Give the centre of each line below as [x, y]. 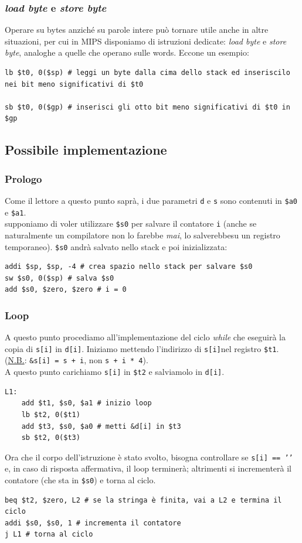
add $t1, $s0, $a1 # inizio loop [86, 403]
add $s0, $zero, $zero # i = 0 [66, 290]
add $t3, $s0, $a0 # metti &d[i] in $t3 [101, 426]
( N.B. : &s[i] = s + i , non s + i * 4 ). [77, 360]
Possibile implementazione [86, 150]
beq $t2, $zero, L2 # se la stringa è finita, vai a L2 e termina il [143, 500]
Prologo [23, 178]
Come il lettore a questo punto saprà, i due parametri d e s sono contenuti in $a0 [151, 200]
